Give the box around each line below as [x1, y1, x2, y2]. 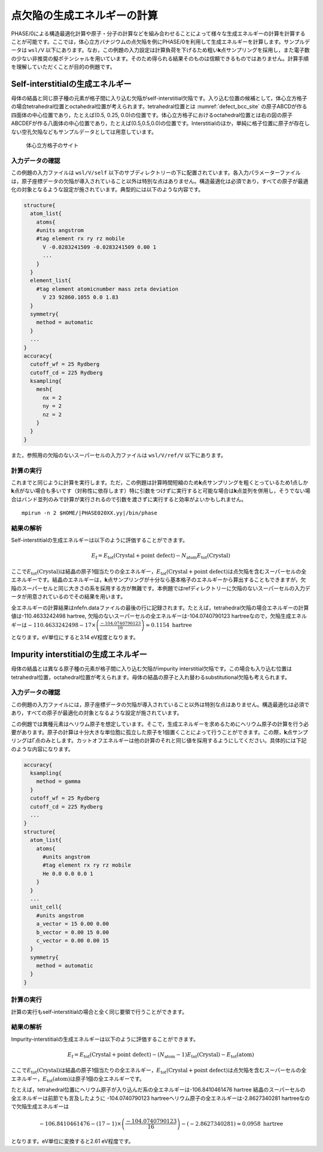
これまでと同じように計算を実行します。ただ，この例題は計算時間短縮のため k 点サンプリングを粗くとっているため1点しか [11, 479, 309, 486]
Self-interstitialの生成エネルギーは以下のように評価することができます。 [11, 537, 188, 544]
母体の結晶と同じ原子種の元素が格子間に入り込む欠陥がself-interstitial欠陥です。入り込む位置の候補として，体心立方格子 [11, 95, 307, 102]
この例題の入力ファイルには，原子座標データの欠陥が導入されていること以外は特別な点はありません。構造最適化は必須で [11, 700, 310, 708]
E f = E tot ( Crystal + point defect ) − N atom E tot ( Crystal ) [91, 552, 230, 560]
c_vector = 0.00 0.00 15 [36, 937, 109, 944]
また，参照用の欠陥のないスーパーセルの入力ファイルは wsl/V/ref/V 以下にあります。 [11, 452, 227, 459]
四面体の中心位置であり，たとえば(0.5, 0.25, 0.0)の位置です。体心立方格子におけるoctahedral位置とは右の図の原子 [11, 111, 293, 118]
